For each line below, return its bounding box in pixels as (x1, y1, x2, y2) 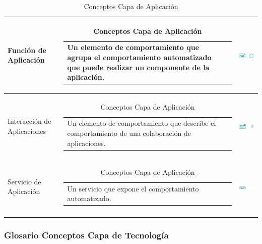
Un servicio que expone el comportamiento (67, 183, 199, 193)
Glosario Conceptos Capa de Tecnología (4, 229, 169, 241)
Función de (8, 44, 46, 55)
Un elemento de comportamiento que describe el (67, 118, 216, 128)
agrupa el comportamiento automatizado (67, 52, 212, 63)
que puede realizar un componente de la (67, 62, 210, 72)
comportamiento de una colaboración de (67, 128, 191, 138)
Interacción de (8, 116, 51, 126)
